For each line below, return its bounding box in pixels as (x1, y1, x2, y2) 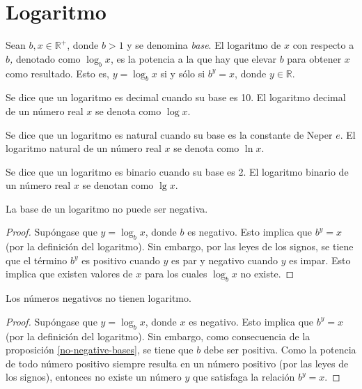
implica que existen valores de (6, 266, 133, 281)
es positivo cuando (81, 252, 160, 267)
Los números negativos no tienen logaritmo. (6, 291, 191, 305)
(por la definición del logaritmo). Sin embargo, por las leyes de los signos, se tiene (6, 239, 354, 254)
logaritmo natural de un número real (6, 141, 162, 155)
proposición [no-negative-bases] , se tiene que (6, 342, 194, 357)
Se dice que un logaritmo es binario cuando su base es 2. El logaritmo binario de (6, 164, 349, 178)
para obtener (287, 51, 342, 66)
